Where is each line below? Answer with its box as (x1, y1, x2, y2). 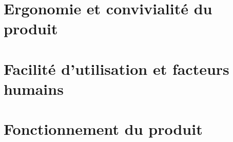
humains (4, 78, 64, 99)
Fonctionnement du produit (4, 118, 203, 139)
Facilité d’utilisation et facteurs (4, 58, 229, 79)
